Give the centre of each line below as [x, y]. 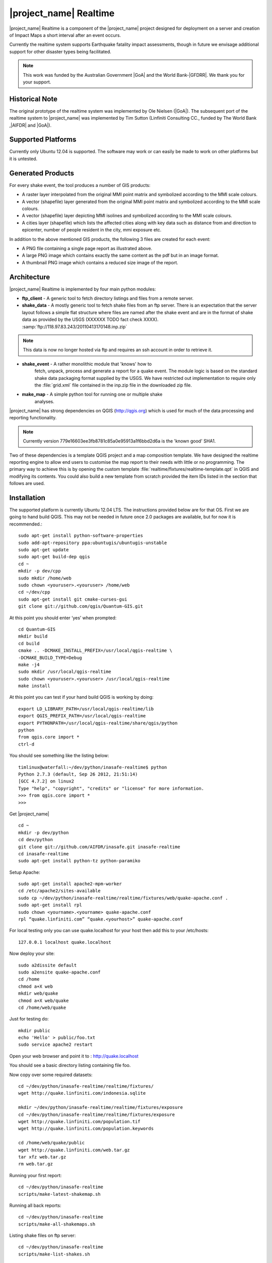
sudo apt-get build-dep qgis [54, 557]
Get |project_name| [29, 814]
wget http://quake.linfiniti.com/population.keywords [86, 1129]
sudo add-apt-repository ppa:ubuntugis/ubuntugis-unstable [93, 543]
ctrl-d [26, 744]
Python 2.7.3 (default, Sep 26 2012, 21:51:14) [78, 774]
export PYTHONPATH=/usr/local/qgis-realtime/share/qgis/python [98, 723]
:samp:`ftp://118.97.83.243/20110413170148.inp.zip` [75, 326]
